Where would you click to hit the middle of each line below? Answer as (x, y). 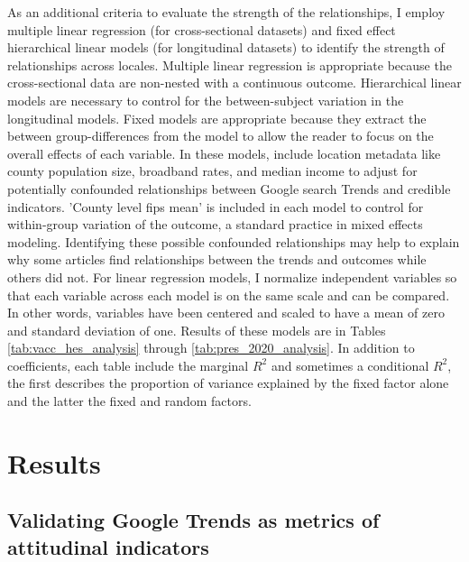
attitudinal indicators (108, 546)
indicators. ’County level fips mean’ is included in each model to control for (216, 206)
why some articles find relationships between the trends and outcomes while (217, 259)
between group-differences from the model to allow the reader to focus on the (221, 136)
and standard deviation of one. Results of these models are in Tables (197, 330)
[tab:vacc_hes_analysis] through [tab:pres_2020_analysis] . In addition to (211, 348)
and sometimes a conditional (350, 365)
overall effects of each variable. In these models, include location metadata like (224, 153)
